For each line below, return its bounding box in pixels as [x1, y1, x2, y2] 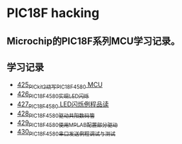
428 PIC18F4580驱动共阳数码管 [16, 109, 95, 119]
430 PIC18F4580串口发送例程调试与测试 [16, 128, 116, 138]
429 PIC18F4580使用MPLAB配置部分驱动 [16, 118, 118, 128]
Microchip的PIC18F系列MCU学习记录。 [6, 35, 181, 47]
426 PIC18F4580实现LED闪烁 [16, 90, 89, 100]
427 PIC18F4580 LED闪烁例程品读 [16, 99, 109, 110]
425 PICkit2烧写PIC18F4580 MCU [16, 80, 103, 91]
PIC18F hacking [6, 5, 100, 21]
